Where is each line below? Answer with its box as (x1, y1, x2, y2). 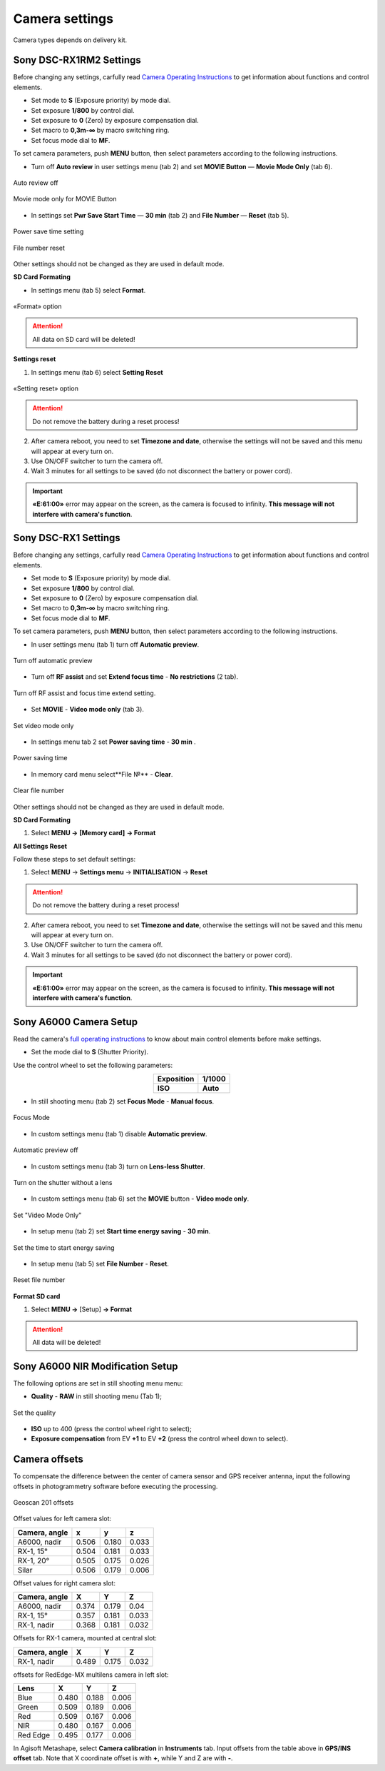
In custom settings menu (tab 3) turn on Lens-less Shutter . (31, 1162, 206, 1171)
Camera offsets (13, 1453, 83, 1465)
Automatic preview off (13, 1146, 78, 1154)
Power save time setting (13, 227, 84, 236)
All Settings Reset (13, 842, 68, 850)
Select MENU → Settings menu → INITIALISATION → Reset (31, 868, 208, 877)
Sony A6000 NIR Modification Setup (13, 1360, 178, 1372)
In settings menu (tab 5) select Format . (31, 286, 146, 294)
